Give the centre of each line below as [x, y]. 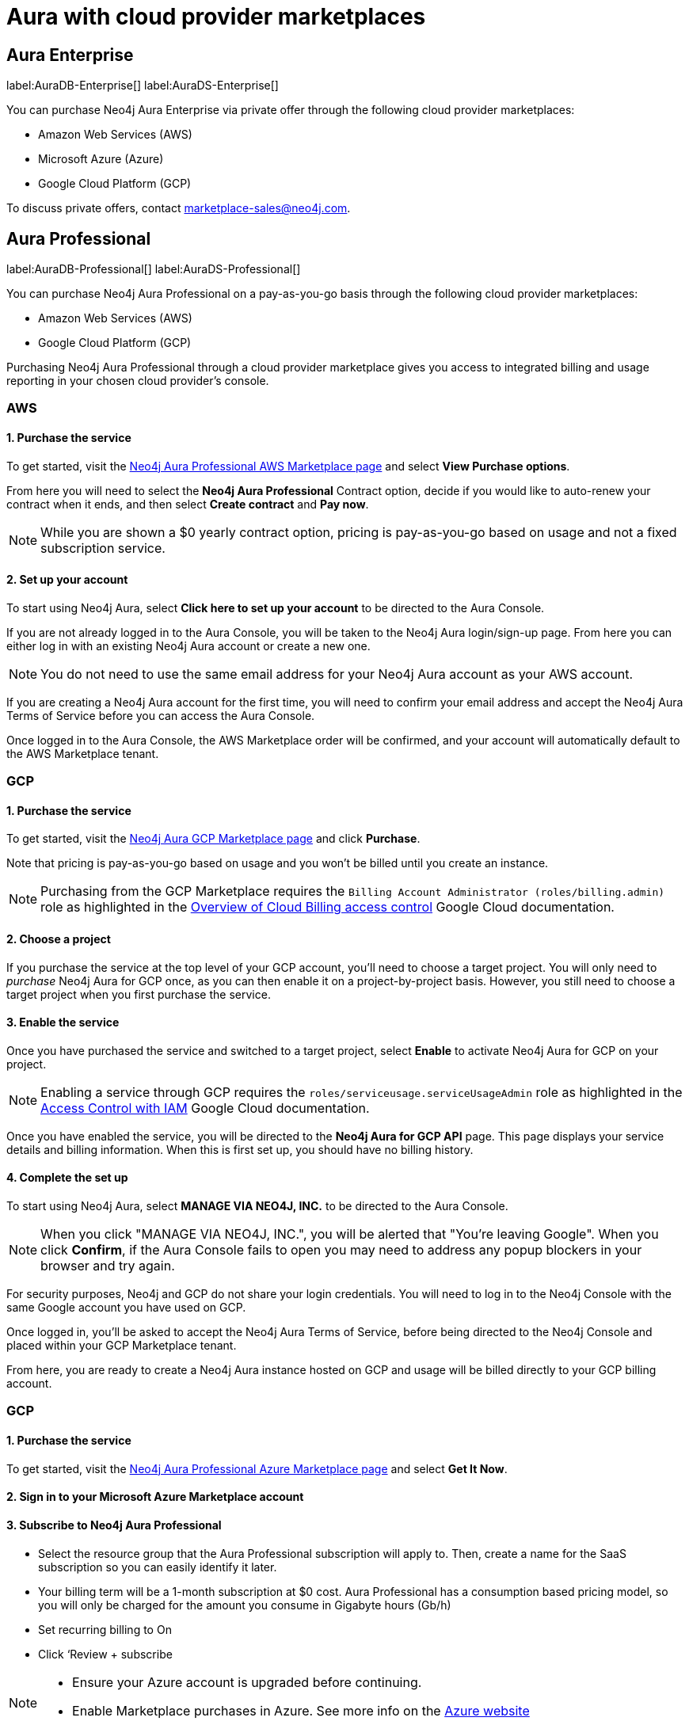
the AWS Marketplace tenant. [83, 753]
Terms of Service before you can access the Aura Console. [161, 715]
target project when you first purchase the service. [139, 994]
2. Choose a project [59, 939]
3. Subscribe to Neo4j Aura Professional [114, 1525]
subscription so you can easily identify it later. [158, 1567]
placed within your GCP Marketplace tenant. [122, 1346]
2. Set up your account [67, 580]
